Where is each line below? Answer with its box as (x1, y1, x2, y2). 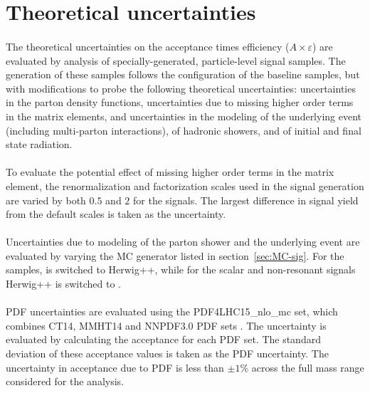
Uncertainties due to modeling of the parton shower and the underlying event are (6, 234, 360, 249)
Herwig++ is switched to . (6, 276, 121, 291)
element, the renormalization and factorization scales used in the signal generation (6, 178, 364, 193)
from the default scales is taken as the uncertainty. (6, 206, 226, 221)
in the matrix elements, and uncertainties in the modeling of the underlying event (6, 108, 362, 123)
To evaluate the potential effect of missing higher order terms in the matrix (6, 164, 334, 179)
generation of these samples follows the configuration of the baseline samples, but (6, 67, 360, 82)
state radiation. (6, 137, 73, 152)
